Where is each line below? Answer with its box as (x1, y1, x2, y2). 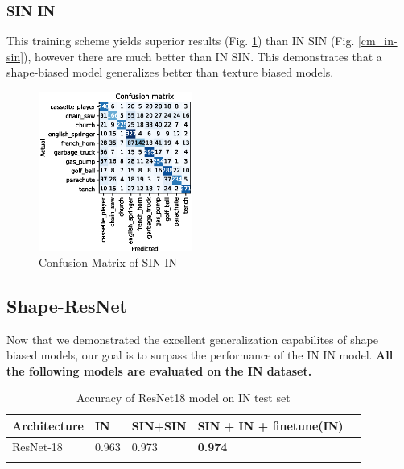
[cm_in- (357, 32, 398, 49)
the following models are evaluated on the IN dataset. (6, 362, 312, 379)
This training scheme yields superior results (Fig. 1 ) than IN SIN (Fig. (6, 32, 355, 49)
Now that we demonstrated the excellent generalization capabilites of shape (6, 330, 378, 347)
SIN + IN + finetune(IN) (197, 417, 344, 434)
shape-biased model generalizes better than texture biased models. (6, 64, 334, 81)
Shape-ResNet (6, 293, 127, 318)
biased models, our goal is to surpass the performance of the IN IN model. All (6, 347, 394, 363)
